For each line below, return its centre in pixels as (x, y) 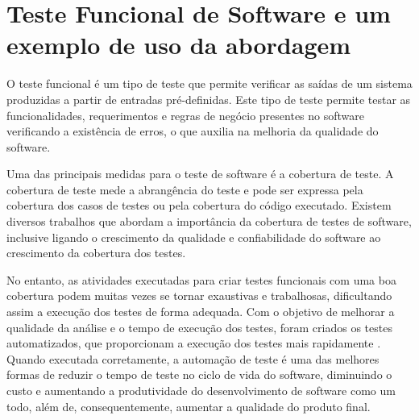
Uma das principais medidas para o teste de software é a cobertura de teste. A (200, 174)
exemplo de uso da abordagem (179, 45)
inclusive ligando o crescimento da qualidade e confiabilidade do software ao (194, 237)
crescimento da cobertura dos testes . (96, 253)
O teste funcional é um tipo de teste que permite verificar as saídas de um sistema (209, 83)
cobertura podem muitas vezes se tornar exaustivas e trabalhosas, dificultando (199, 295)
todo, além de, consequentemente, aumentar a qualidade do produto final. (189, 406)
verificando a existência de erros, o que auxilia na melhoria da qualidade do (193, 131)
